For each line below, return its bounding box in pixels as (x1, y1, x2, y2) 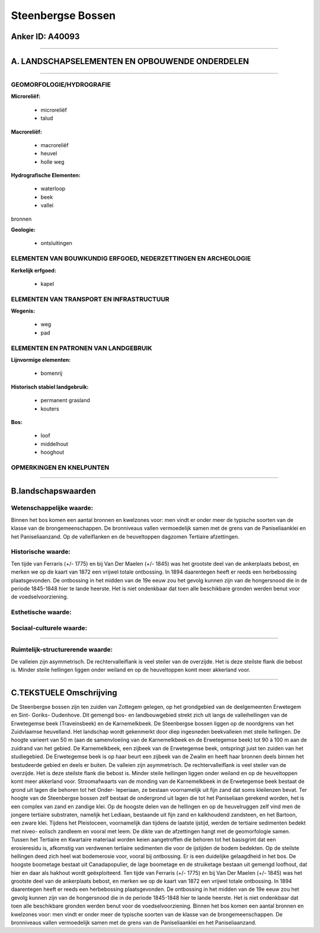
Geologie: (11, 226, 36, 234)
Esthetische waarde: (11, 608, 72, 616)
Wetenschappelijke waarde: (11, 504, 94, 512)
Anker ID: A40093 (11, 31, 80, 42)
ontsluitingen (40, 240, 72, 247)
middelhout (40, 440, 68, 447)
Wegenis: (11, 307, 36, 314)
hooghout (40, 448, 65, 456)
